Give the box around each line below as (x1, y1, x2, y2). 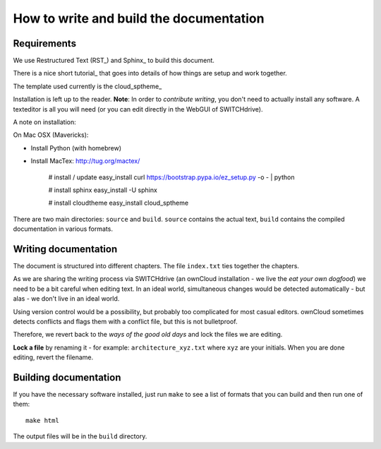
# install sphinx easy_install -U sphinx (48, 186, 158, 194)
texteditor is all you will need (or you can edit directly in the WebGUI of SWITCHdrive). (13, 104, 263, 113)
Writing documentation (13, 243, 118, 255)
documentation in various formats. (13, 224, 113, 233)
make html (25, 417, 59, 424)
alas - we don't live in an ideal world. (13, 294, 120, 303)
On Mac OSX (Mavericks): (13, 131, 89, 139)
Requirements (13, 37, 77, 49)
